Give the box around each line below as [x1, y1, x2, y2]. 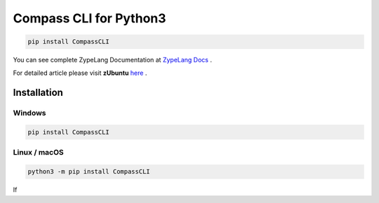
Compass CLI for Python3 [13, 10, 166, 26]
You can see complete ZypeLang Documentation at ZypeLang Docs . [13, 56, 212, 64]
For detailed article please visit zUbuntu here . [13, 69, 147, 77]
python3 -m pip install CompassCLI [27, 168, 150, 176]
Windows [13, 108, 46, 118]
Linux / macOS [13, 148, 65, 157]
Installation [13, 87, 63, 99]
